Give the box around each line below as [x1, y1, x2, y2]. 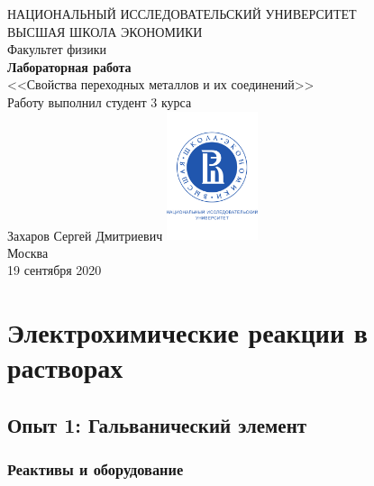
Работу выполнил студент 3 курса [7, 92, 192, 111]
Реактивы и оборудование [7, 458, 184, 481]
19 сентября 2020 [7, 261, 102, 280]
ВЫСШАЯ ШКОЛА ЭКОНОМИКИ [7, 22, 203, 41]
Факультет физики [7, 40, 107, 59]
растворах [7, 349, 123, 386]
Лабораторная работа [7, 57, 132, 76]
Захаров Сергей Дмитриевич [7, 225, 163, 244]
